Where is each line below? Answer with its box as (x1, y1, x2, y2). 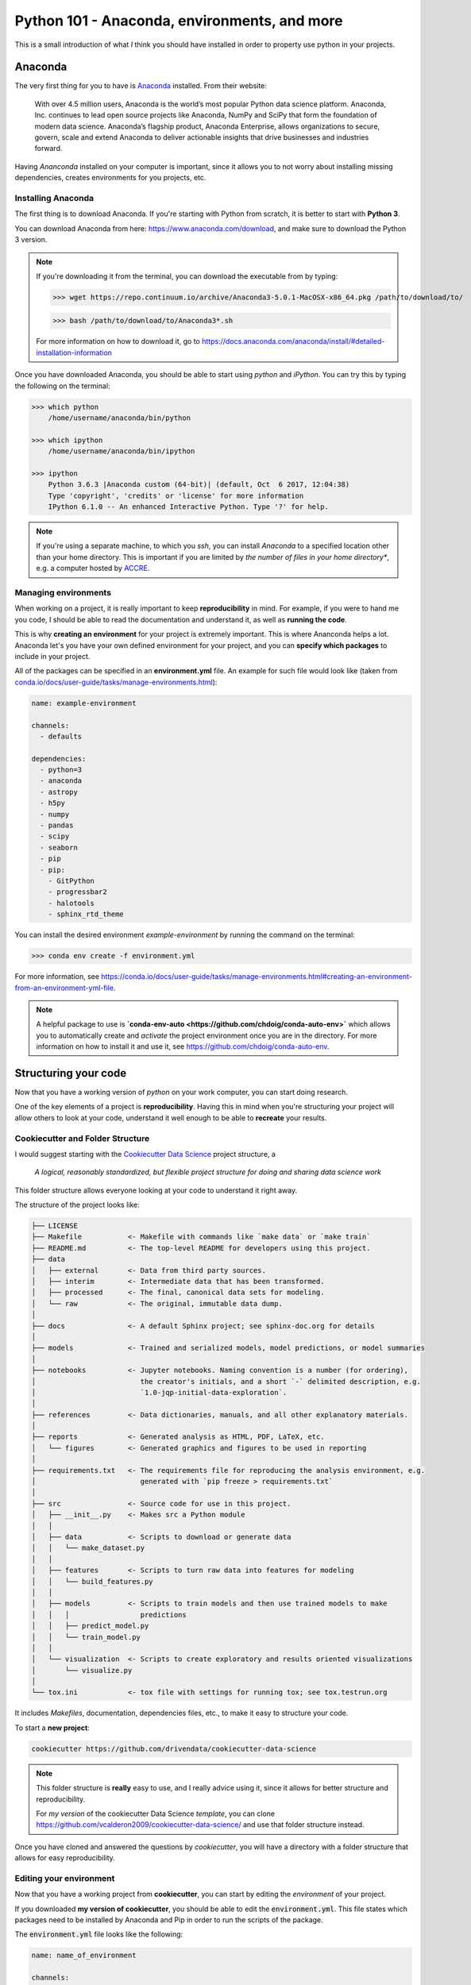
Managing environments (14, 588, 111, 599)
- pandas (40, 821, 74, 830)
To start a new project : (14, 1723, 91, 1733)
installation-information (36, 348, 113, 357)
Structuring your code (14, 1066, 127, 1080)
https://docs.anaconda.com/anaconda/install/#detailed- (201, 337, 385, 346)
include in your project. (14, 651, 91, 661)
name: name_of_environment (31, 1951, 137, 1960)
